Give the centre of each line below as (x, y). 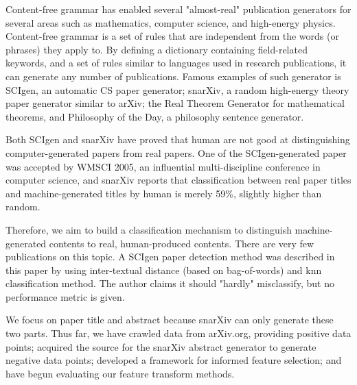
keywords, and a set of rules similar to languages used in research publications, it (176, 63)
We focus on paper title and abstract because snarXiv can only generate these (170, 320)
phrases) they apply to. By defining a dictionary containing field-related (157, 49)
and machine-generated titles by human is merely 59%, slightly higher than (164, 193)
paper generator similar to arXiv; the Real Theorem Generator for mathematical (175, 103)
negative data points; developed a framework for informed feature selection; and (174, 360)
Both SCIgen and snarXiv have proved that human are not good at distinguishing (178, 139)
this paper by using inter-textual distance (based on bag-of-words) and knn (164, 270)
